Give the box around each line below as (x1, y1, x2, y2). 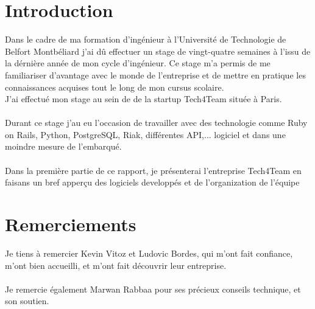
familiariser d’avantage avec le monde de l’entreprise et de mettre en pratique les (5, 68, 306, 81)
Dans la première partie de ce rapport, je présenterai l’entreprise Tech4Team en (5, 164, 302, 176)
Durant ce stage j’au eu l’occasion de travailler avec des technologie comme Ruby (5, 116, 308, 129)
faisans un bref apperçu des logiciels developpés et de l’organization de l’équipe (5, 176, 300, 189)
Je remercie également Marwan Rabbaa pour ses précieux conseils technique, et (5, 282, 301, 295)
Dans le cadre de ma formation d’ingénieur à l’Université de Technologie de (5, 33, 286, 46)
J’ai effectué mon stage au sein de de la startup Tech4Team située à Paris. (5, 92, 282, 105)
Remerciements (5, 212, 136, 237)
